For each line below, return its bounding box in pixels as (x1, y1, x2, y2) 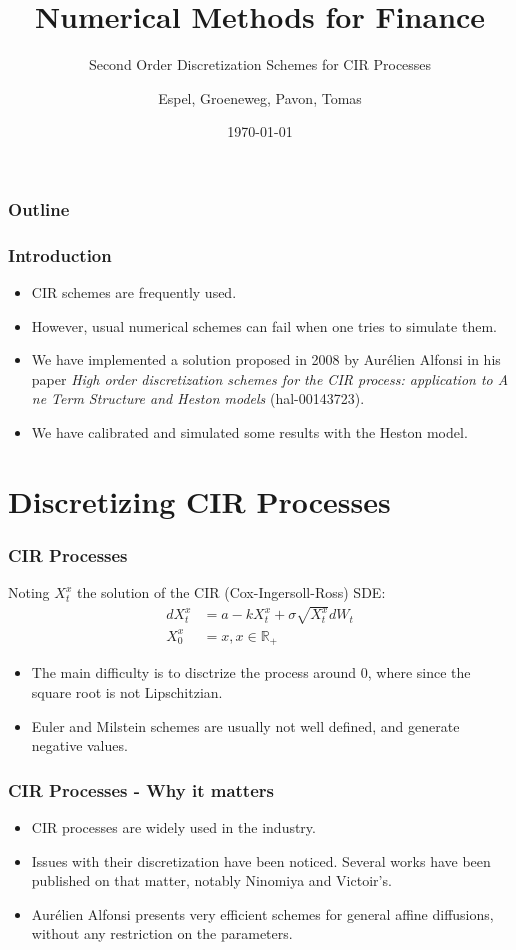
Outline (8, 196, 70, 221)
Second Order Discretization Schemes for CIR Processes (88, 54, 432, 75)
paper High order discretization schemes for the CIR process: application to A (31, 368, 509, 389)
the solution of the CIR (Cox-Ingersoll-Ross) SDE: (76, 582, 386, 603)
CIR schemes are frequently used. (31, 282, 237, 303)
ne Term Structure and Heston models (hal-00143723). (31, 388, 365, 409)
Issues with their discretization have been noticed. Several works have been (31, 850, 491, 871)
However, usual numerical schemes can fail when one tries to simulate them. (31, 315, 497, 336)
